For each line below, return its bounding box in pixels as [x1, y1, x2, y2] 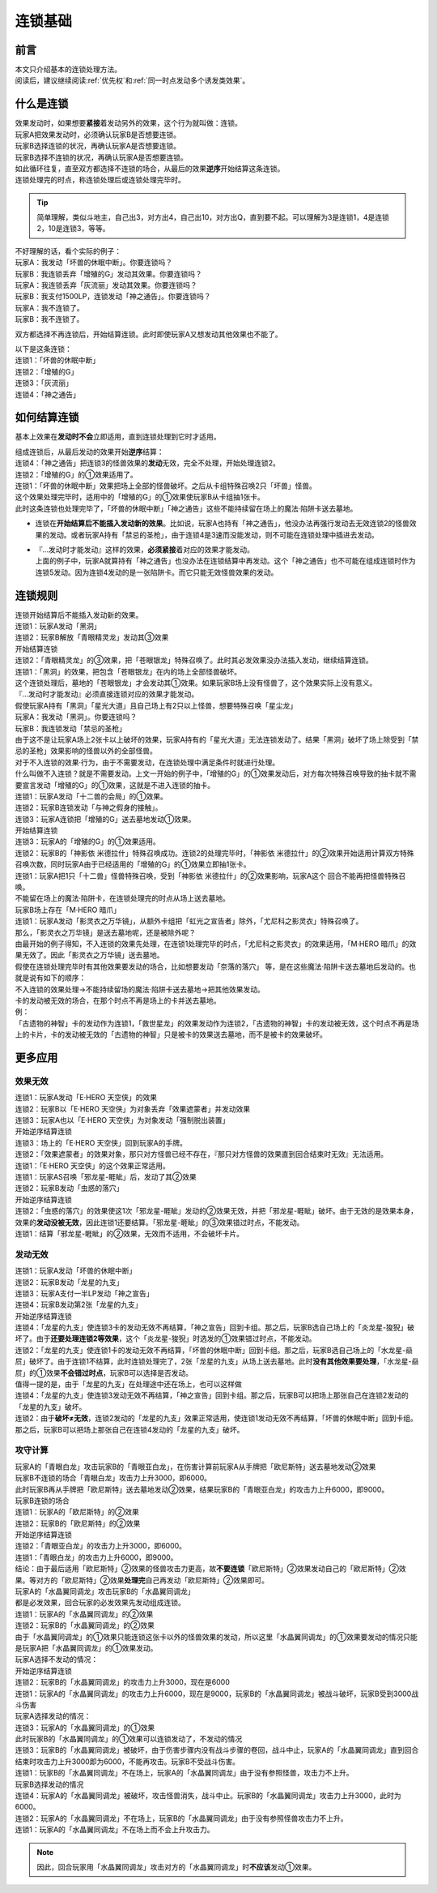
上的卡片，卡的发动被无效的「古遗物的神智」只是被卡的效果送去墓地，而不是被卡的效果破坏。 [15, 1030, 327, 1039]
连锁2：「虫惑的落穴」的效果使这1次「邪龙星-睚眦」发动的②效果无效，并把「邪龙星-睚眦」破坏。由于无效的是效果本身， [15, 1206, 418, 1216]
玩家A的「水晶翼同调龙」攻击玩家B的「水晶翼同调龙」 [15, 1587, 195, 1596]
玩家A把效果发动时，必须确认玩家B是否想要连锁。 [15, 130, 181, 139]
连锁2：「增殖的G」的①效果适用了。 [15, 469, 138, 479]
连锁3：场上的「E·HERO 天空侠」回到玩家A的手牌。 [15, 1137, 188, 1147]
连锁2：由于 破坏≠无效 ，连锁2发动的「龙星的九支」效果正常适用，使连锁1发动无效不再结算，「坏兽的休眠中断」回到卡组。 [15, 1413, 418, 1423]
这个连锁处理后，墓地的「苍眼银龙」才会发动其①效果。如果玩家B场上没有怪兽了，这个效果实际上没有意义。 [15, 678, 377, 688]
